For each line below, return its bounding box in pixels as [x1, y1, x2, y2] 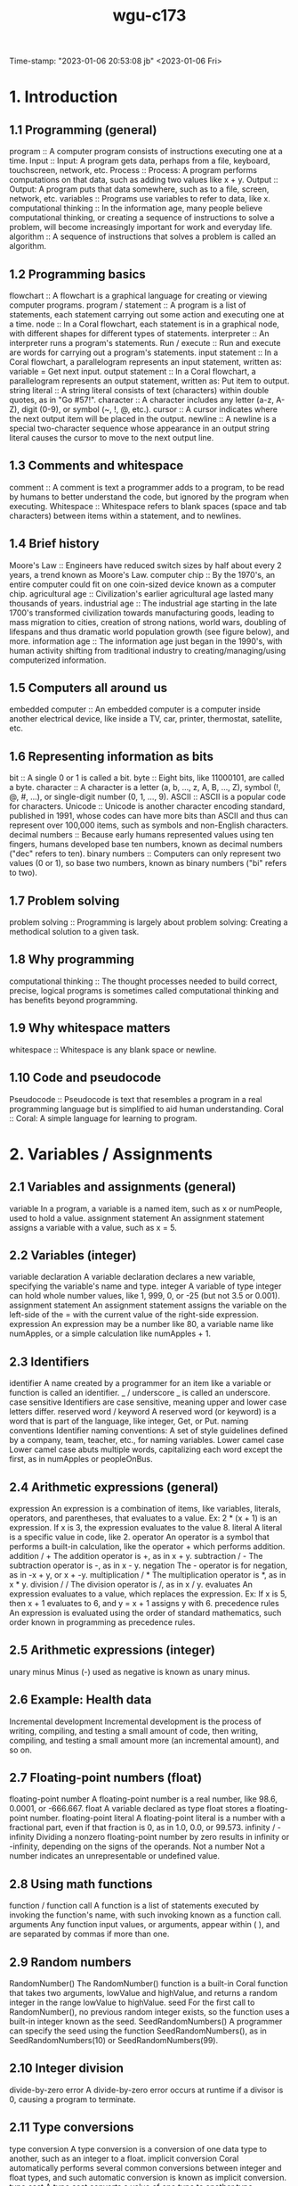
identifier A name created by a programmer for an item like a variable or [9, 1378, 271, 1389]
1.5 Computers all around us [9, 681, 167, 696]
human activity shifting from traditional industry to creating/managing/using [9, 645, 286, 656]
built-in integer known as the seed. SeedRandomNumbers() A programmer [9, 2017, 283, 2026]
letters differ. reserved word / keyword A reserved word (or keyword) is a [9, 1406, 277, 1417]
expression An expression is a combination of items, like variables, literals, [9, 1503, 282, 1514]
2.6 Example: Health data [9, 1692, 152, 1708]
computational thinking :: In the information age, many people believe [9, 202, 263, 214]
